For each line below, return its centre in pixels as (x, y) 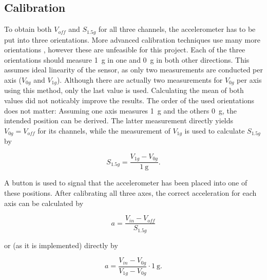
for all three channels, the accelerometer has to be (177, 29)
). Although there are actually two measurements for (140, 80)
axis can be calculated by (44, 203)
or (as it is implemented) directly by (61, 245)
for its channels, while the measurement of (104, 130)
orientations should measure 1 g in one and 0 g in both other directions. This (127, 59)
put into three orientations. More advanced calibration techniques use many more (132, 39)
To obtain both (28, 29)
